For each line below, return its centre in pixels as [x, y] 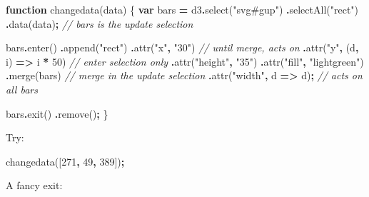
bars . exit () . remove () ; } [57, 113]
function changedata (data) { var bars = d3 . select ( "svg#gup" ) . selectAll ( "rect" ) [182, 9]
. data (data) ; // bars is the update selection [100, 23]
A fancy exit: [34, 185]
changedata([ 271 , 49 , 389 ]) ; [65, 161]
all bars [22, 89]
